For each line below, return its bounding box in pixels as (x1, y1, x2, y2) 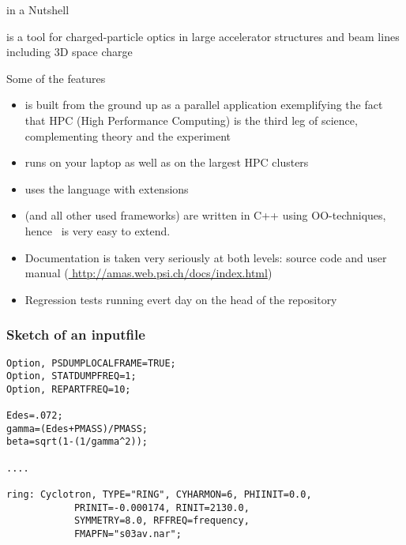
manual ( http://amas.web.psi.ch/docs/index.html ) (24, 265, 273, 281)
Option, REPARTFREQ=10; (6, 383, 131, 395)
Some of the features (6, 70, 106, 86)
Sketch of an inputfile (6, 325, 145, 344)
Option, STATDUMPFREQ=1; (6, 370, 137, 382)
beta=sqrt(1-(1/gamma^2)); (6, 436, 148, 448)
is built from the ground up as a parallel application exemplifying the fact (24, 96, 383, 113)
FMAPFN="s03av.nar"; (73, 528, 182, 540)
